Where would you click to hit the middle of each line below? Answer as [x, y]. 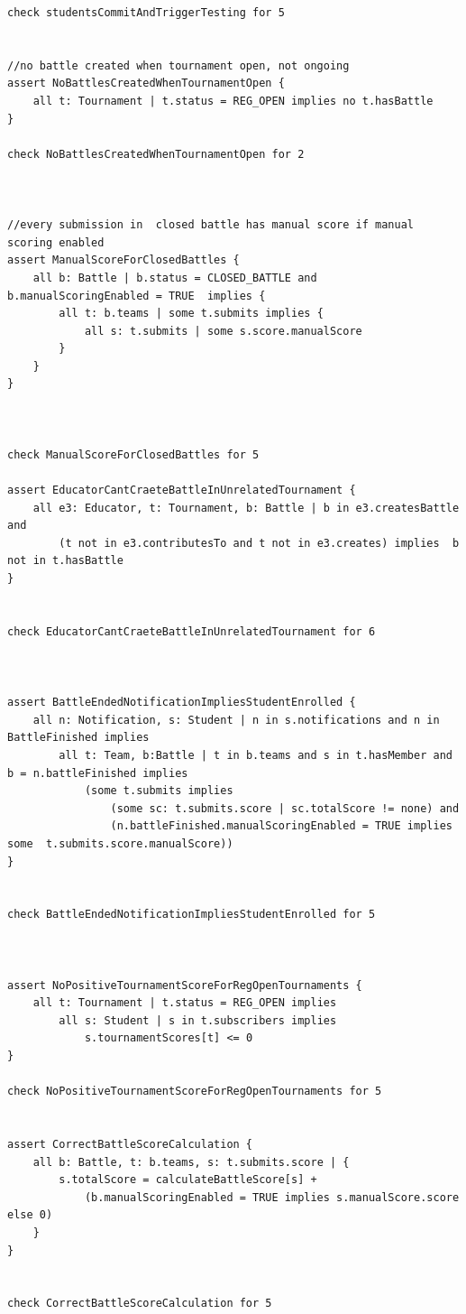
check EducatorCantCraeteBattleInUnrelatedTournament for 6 [192, 631]
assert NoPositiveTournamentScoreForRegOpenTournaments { [185, 985]
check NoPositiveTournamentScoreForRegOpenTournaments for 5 [195, 1092]
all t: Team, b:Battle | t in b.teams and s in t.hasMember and [256, 755]
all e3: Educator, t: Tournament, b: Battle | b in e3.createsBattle [246, 508]
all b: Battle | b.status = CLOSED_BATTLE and [175, 278]
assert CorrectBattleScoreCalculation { [130, 1144]
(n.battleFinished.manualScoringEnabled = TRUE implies [281, 826]
